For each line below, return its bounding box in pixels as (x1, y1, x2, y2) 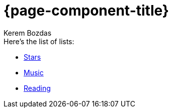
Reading (24, 83, 51, 92)
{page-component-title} (4, 2, 169, 19)
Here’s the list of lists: (4, 37, 74, 46)
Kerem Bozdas (4, 28, 52, 37)
